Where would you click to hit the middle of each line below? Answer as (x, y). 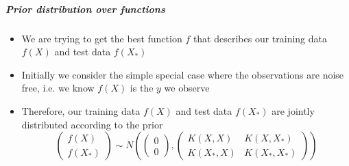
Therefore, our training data (81, 110)
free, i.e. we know (58, 88)
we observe (187, 88)
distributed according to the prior (92, 124)
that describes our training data (260, 38)
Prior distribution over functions (85, 9)
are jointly (293, 110)
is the (142, 88)
